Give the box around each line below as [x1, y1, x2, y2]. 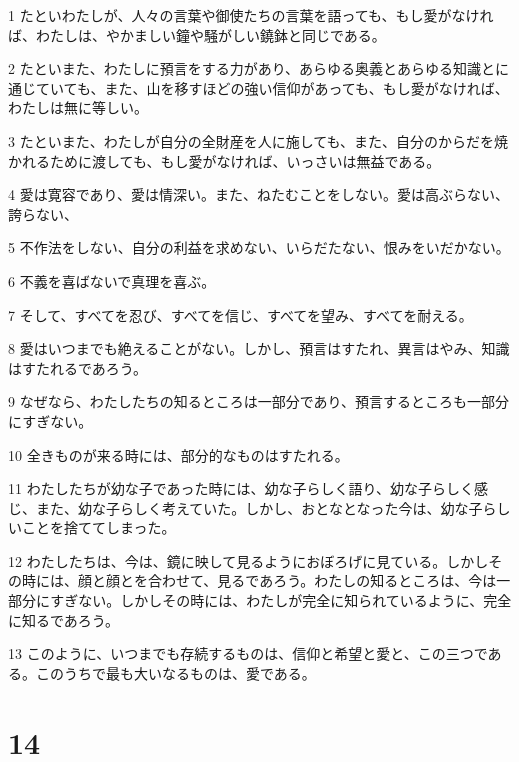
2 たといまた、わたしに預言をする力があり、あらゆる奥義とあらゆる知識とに [8, 58, 510, 79]
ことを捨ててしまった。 [21, 517, 176, 538]
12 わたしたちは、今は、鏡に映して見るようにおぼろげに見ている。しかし [8, 550, 489, 571]
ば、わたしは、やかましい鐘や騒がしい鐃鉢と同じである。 [8, 24, 386, 45]
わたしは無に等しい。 [8, 97, 148, 118]
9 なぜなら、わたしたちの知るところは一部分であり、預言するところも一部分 [8, 391, 509, 412]
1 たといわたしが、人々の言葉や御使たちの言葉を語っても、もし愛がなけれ [8, 5, 494, 25]
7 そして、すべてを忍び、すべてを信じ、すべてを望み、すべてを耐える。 [8, 304, 473, 325]
